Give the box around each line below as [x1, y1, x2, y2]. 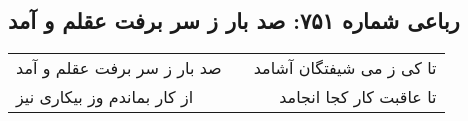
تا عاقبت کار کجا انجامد [279, 85, 437, 109]
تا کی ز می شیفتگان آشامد [253, 56, 437, 80]
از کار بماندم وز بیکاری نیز [16, 85, 194, 109]
